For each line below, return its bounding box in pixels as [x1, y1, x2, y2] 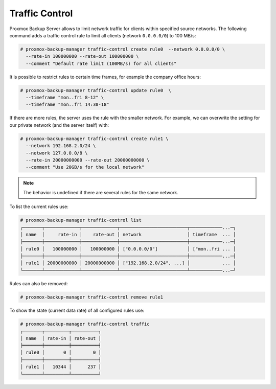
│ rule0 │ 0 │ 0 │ [20, 350, 102, 355]
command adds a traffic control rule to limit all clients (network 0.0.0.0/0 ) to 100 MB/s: [9, 32, 196, 38]
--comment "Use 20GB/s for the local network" [26, 164, 145, 170]
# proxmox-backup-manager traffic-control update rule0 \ [20, 87, 171, 93]
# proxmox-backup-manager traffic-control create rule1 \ [20, 135, 169, 142]
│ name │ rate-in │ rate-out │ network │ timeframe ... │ [20, 232, 236, 237]
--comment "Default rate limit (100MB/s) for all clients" [26, 60, 177, 66]
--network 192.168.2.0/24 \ [26, 143, 96, 149]
